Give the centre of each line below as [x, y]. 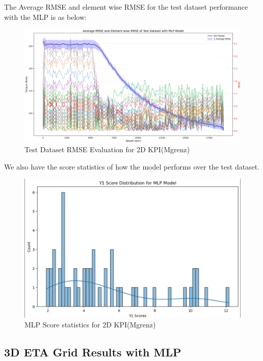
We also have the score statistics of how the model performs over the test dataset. [132, 166]
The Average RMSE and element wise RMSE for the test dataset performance [126, 7]
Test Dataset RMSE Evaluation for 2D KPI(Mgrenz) [107, 149]
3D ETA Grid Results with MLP [93, 352]
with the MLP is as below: [45, 17]
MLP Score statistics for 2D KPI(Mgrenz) [90, 325]
